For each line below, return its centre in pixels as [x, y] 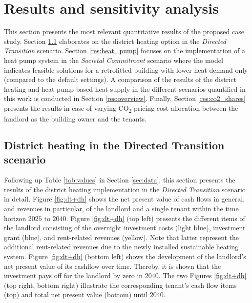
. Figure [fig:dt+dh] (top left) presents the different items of [156, 218]
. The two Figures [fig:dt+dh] [202, 275]
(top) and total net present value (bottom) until [76, 294]
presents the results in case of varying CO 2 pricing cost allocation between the [121, 108]
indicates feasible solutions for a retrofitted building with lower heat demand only [126, 70]
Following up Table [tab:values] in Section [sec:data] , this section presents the [120, 180]
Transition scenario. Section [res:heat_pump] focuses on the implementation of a [125, 50]
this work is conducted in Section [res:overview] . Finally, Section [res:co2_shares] [125, 98]
